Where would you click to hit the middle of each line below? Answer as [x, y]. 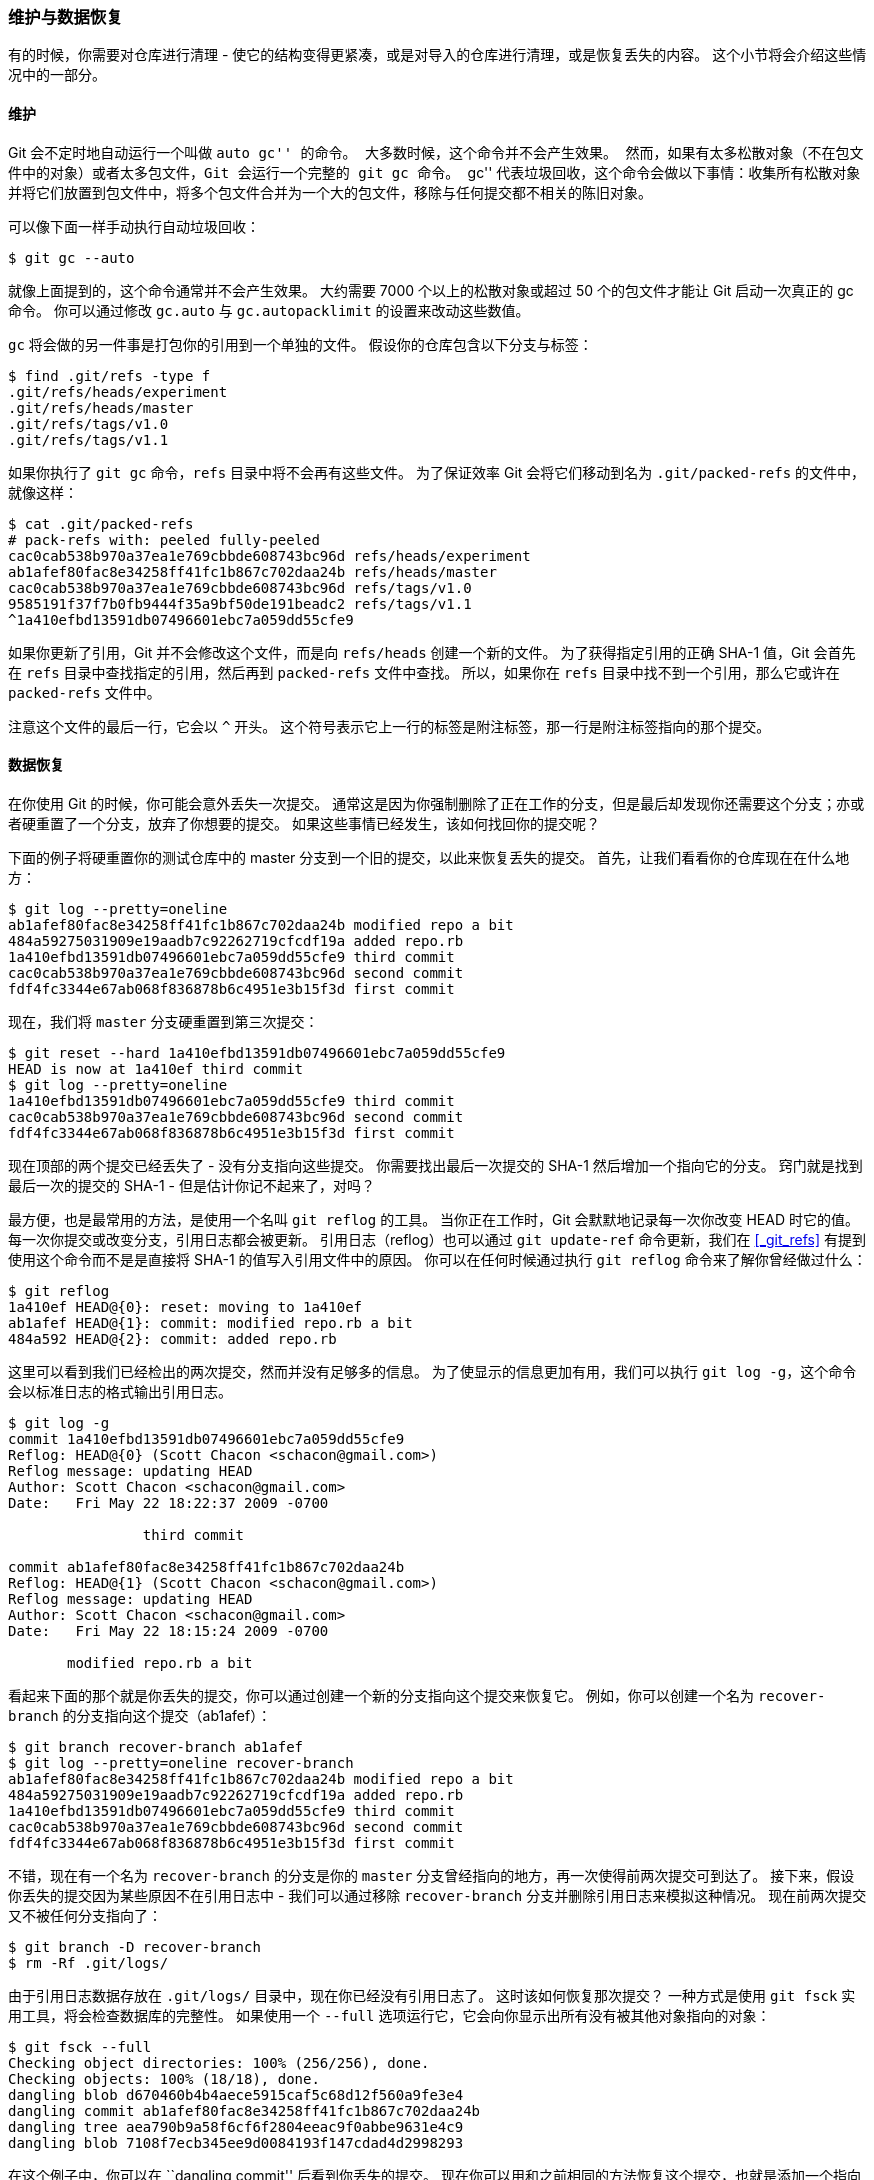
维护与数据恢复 [65, 17]
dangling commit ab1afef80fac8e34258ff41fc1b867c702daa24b [244, 2110]
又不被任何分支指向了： [85, 1915]
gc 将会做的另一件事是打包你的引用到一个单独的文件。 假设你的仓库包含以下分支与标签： [300, 344]
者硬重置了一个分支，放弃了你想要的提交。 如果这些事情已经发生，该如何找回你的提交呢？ [304, 823]
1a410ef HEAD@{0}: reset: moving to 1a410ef [185, 1306]
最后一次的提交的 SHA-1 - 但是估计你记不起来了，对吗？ [191, 1185]
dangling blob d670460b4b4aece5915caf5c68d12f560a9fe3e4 [236, 2094]
